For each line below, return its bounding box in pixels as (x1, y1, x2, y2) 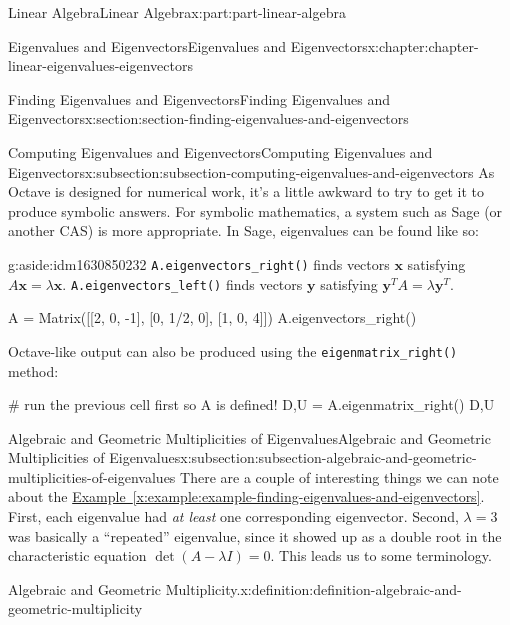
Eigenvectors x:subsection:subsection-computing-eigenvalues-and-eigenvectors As (8, 161, 495, 182)
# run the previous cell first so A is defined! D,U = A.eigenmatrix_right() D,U (8, 394, 495, 415)
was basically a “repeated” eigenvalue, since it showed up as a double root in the (8, 525, 502, 546)
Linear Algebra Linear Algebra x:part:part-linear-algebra (8, 2, 346, 22)
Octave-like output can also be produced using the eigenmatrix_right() (8, 340, 458, 361)
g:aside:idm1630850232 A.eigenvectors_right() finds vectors (8, 253, 390, 274)
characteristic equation (8, 545, 147, 566)
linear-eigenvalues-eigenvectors (8, 55, 193, 76)
